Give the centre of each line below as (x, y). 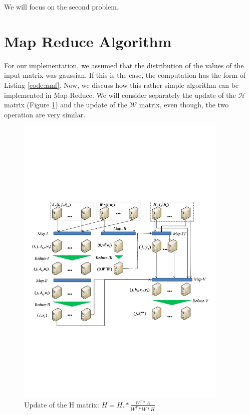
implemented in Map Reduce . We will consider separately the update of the (120, 95)
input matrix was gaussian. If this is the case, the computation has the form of (125, 75)
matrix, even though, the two (184, 105)
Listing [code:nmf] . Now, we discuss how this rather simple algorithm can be (121, 85)
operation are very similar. (45, 114)
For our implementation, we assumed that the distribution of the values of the (124, 65)
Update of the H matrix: (62, 404)
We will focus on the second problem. (61, 7)
